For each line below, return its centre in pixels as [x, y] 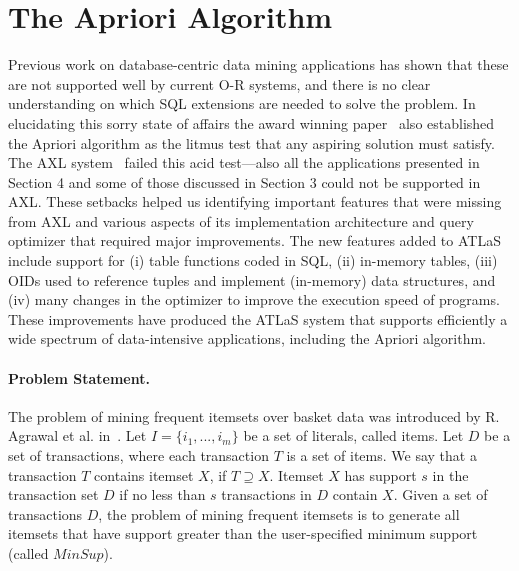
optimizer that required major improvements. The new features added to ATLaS [254, 240]
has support [380, 474]
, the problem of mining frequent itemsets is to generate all [279, 513]
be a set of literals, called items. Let [353, 435]
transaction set [53, 494]
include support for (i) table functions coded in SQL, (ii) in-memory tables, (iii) [253, 260]
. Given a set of [440, 494]
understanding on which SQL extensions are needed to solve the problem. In [242, 103]
